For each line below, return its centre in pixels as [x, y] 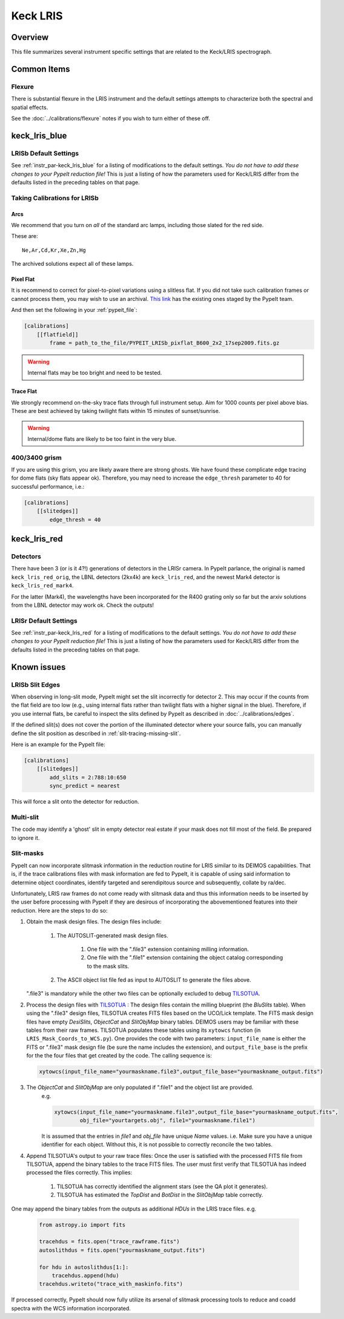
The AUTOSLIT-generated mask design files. [113, 935]
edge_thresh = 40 [75, 520]
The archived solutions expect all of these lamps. [72, 264]
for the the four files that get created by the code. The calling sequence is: [119, 1056]
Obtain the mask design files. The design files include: [94, 922]
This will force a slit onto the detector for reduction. [75, 802]
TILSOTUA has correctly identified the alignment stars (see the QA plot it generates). [162, 1186]
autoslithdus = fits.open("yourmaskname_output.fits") [122, 1250]
